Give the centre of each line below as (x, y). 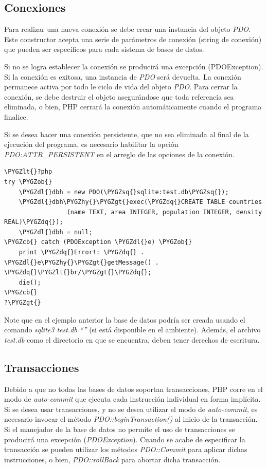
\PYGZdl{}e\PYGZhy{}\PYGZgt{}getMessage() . (82, 262)
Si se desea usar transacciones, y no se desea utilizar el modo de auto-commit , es (131, 409)
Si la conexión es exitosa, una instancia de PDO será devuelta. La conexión (123, 76)
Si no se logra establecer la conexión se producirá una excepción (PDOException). (134, 66)
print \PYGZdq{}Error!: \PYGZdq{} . (82, 252)
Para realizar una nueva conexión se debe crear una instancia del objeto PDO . (127, 29)
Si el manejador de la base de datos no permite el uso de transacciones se (120, 429)
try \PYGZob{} (28, 182)
